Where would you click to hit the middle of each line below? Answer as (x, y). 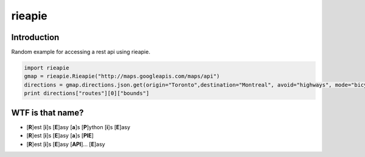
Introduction (35, 37)
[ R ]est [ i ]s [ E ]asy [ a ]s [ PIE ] (60, 136)
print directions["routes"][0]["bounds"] (87, 93)
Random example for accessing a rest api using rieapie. (81, 52)
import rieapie (47, 68)
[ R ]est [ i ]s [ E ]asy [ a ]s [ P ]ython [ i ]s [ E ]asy (78, 127)
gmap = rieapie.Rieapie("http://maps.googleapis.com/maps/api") (122, 76)
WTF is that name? (47, 112)
